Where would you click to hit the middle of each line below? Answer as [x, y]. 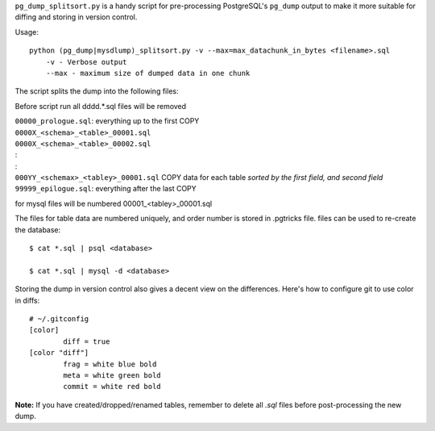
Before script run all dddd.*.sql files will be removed [101, 106]
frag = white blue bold [110, 364]
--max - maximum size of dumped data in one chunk [148, 73]
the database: [38, 229]
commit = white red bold [112, 387]
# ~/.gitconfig [59, 318]
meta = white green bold [112, 375]
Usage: [27, 31]
